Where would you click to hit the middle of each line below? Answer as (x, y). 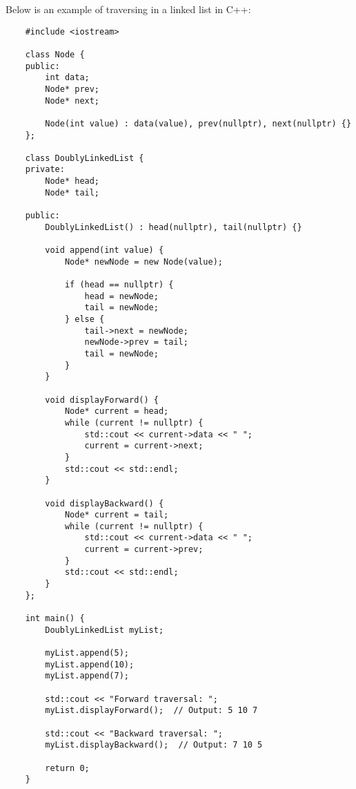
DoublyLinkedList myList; (105, 630)
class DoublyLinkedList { (85, 158)
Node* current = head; (117, 411)
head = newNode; (121, 296)
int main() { (55, 619)
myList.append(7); (87, 676)
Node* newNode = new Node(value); (144, 262)
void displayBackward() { (105, 503)
